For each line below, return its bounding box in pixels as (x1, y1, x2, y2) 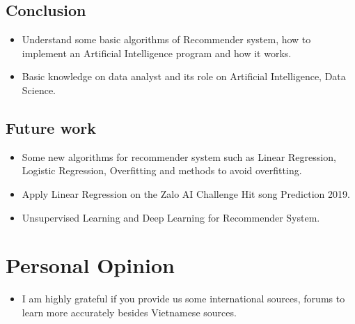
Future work (6, 116, 97, 138)
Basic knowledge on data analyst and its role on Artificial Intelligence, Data (22, 69, 346, 84)
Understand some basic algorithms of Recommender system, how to (22, 32, 311, 47)
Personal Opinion (6, 251, 175, 279)
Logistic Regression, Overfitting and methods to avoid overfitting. (22, 163, 302, 178)
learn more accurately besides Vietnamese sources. (22, 304, 237, 319)
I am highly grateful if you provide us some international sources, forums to (22, 291, 345, 306)
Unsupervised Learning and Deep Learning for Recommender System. (22, 210, 320, 224)
